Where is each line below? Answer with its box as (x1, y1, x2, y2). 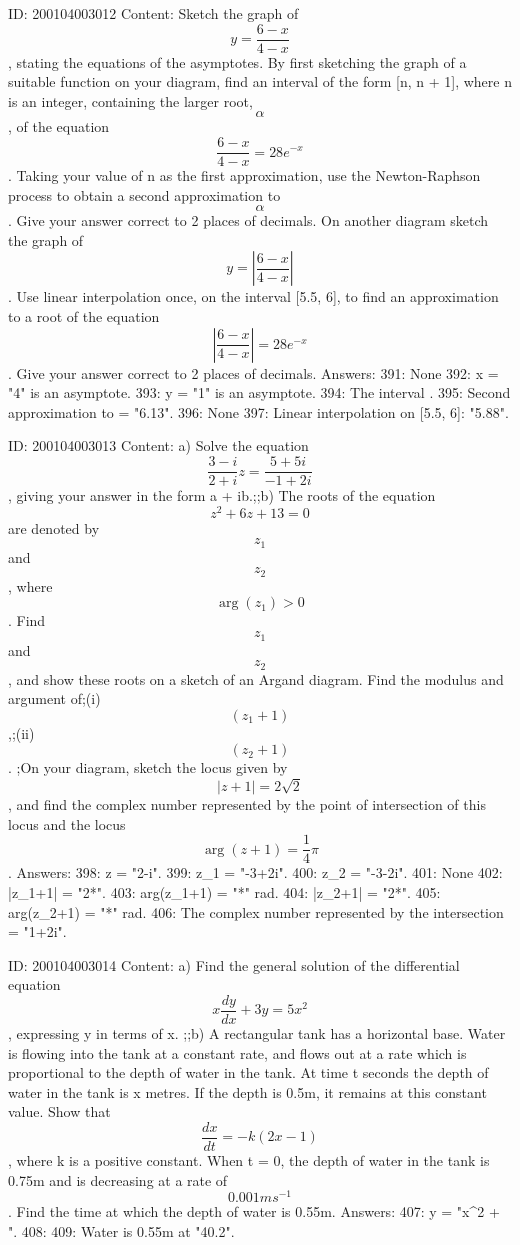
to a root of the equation (8, 306, 160, 327)
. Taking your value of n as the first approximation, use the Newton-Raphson (8, 165, 481, 186)
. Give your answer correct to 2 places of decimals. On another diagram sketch (8, 210, 489, 231)
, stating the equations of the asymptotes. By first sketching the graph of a (8, 51, 467, 72)
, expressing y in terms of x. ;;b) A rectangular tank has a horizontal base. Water (8, 1022, 506, 1043)
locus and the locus (8, 813, 126, 834)
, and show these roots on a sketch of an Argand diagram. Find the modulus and (8, 668, 504, 689)
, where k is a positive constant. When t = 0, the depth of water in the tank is (8, 1149, 490, 1170)
